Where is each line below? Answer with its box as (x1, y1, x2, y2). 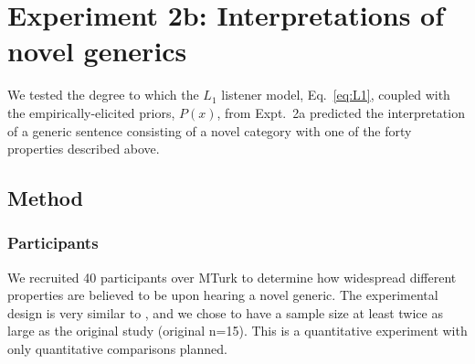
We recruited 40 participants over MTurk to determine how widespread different (7, 267, 457, 286)
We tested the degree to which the (7, 85, 199, 104)
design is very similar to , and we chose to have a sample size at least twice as (7, 303, 443, 322)
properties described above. (7, 139, 160, 158)
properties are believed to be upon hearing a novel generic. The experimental (7, 285, 438, 305)
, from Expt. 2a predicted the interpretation (216, 102, 465, 122)
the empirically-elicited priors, (7, 102, 175, 122)
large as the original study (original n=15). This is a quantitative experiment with (7, 321, 468, 340)
